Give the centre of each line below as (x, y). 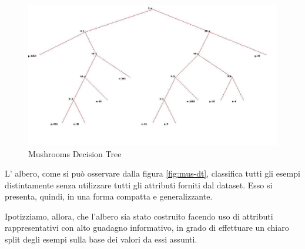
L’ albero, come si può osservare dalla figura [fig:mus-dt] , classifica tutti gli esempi (152, 173)
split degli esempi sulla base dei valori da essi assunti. (101, 239)
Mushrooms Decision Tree (75, 153)
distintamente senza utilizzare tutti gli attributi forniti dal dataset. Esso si (139, 185)
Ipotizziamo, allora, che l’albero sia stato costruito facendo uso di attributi (139, 216)
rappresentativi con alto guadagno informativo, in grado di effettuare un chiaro (147, 228)
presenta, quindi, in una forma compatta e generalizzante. (109, 196)
